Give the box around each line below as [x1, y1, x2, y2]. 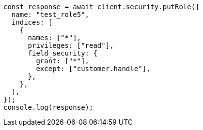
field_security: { [28, 49, 97, 57]
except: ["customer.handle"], [36, 65, 151, 72]
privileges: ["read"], [28, 42, 114, 49]
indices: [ [11, 18, 53, 26]
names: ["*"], [28, 34, 81, 42]
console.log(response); [3, 103, 94, 111]
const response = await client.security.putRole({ [3, 3, 200, 11]
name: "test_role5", [11, 11, 90, 18]
